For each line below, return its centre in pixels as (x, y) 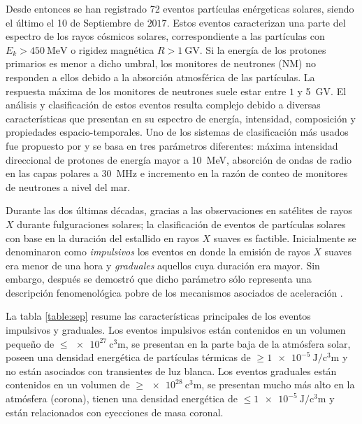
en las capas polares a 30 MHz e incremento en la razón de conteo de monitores (177, 173)
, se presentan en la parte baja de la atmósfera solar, (238, 343)
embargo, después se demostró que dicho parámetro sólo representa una (159, 279)
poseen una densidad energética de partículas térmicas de (128, 357)
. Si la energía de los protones (263, 49)
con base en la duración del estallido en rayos (102, 238)
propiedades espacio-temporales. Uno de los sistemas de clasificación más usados (177, 132)
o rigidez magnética (113, 49)
